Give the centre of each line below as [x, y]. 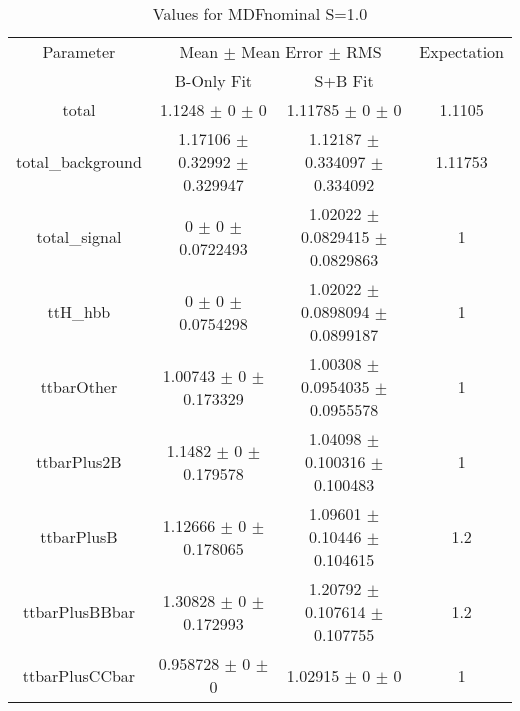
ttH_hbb [79, 311]
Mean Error [282, 51]
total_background [79, 161]
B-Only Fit [213, 80]
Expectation [461, 51]
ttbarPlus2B [79, 461]
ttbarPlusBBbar [78, 611]
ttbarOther [79, 386]
